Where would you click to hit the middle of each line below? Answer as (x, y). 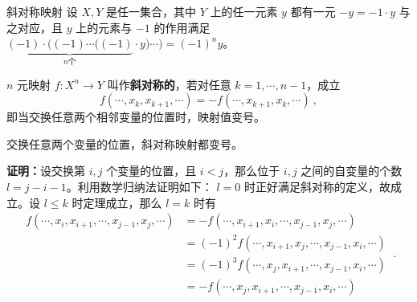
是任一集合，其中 (151, 11)
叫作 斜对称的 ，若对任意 (169, 84)
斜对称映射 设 (42, 11)
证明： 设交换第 (46, 171)
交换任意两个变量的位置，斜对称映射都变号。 (125, 143)
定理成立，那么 (123, 202)
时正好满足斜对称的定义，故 (317, 186)
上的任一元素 (244, 11)
